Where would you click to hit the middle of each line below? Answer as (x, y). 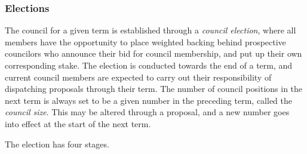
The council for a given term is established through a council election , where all (151, 30)
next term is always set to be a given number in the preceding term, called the (148, 100)
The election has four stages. (57, 144)
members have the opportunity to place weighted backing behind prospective (145, 41)
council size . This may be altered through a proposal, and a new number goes (147, 112)
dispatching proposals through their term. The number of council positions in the (154, 89)
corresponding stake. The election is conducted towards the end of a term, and (149, 65)
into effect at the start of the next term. (78, 123)
